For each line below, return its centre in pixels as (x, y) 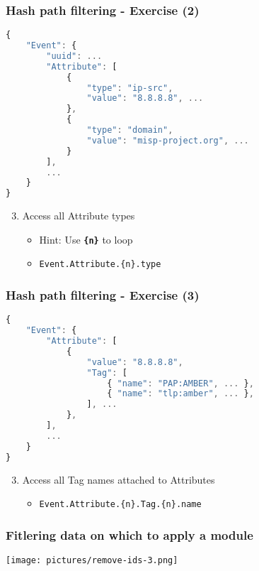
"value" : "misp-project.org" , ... (168, 140)
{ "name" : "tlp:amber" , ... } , (180, 394)
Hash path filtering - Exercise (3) (103, 295)
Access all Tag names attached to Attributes (119, 479)
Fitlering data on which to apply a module (129, 534)
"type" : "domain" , (130, 130)
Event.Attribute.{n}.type (100, 265)
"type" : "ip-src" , (130, 88)
